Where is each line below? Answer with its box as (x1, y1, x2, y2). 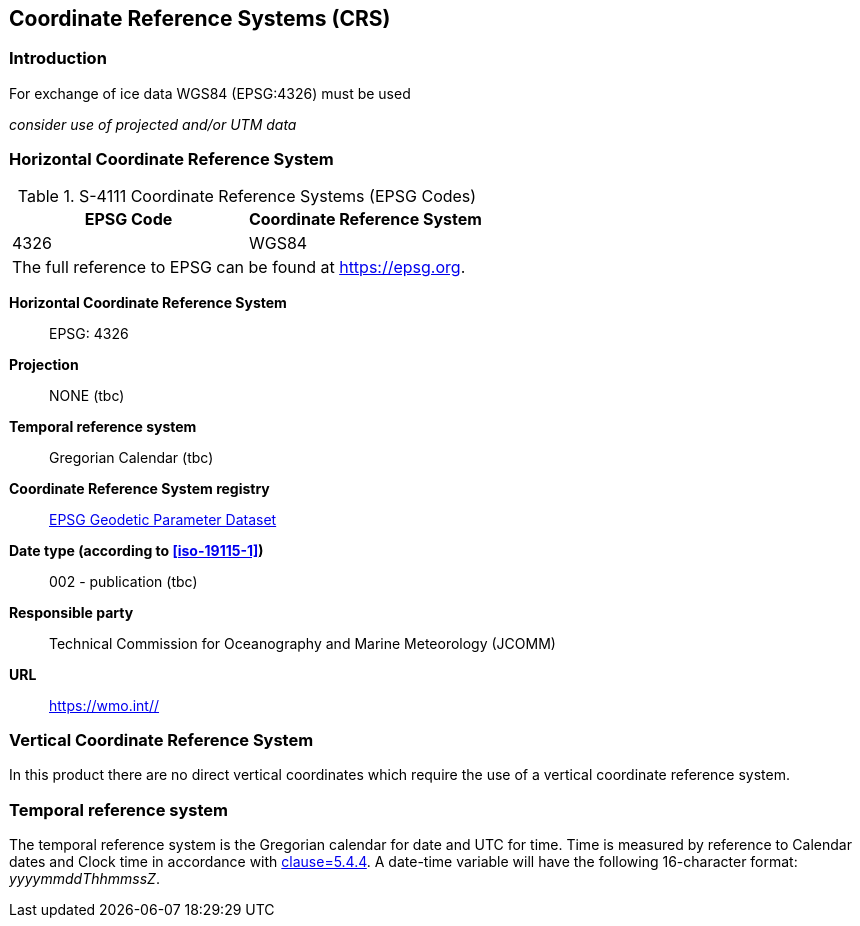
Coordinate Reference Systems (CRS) (9, 6, 391, 31)
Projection (9, 355, 79, 373)
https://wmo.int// (49, 696, 160, 714)
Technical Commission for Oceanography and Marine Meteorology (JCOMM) (49, 634, 556, 652)
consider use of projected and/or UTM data (9, 115, 297, 133)
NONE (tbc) (49, 386, 125, 404)
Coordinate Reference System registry (9, 479, 270, 497)
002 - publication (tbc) (49, 572, 198, 590)
